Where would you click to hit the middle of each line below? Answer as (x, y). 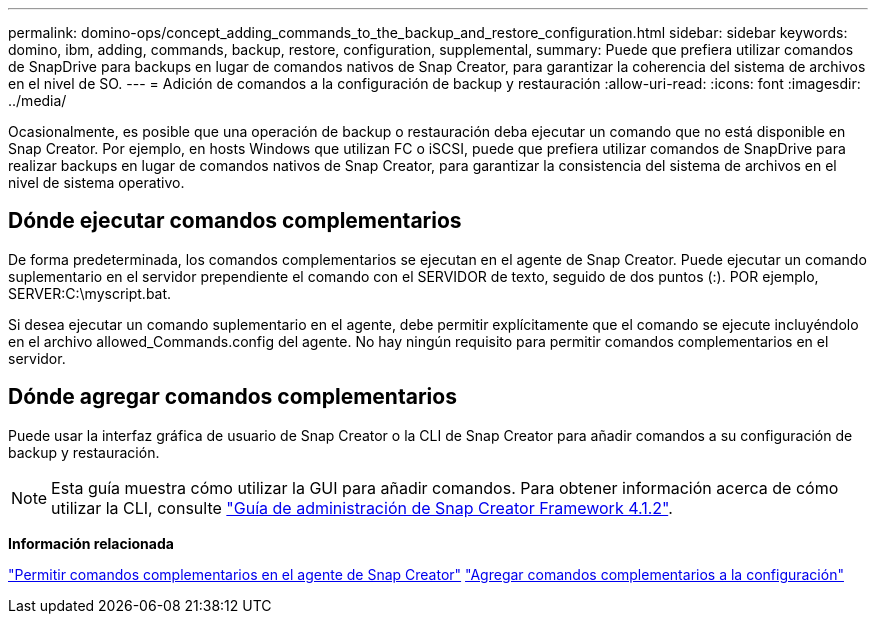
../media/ (37, 100)
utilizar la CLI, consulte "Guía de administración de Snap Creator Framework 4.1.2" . (362, 507)
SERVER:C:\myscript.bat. (90, 293)
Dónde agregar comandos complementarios (232, 397)
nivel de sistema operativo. (96, 182)
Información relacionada (91, 543)
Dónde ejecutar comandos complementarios (235, 221)
